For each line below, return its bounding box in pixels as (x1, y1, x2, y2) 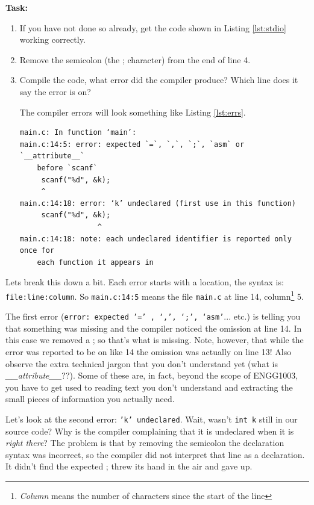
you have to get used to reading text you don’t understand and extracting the (5, 380, 293, 393)
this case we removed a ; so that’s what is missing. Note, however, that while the (5, 333, 304, 346)
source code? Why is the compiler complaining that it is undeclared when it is (5, 424, 294, 437)
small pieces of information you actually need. (5, 392, 175, 405)
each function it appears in (37, 258, 154, 267)
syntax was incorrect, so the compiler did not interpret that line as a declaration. (5, 448, 305, 460)
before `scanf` (37, 163, 98, 172)
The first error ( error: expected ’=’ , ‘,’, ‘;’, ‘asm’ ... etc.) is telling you (5, 310, 301, 323)
